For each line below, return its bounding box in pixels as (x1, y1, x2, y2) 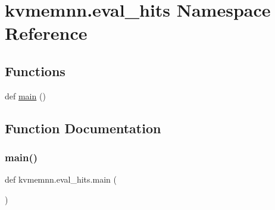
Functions (5, 61, 65, 80)
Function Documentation (5, 118, 161, 137)
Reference (5, 21, 87, 45)
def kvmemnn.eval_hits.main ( (5, 173, 117, 186)
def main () (5, 89, 46, 102)
